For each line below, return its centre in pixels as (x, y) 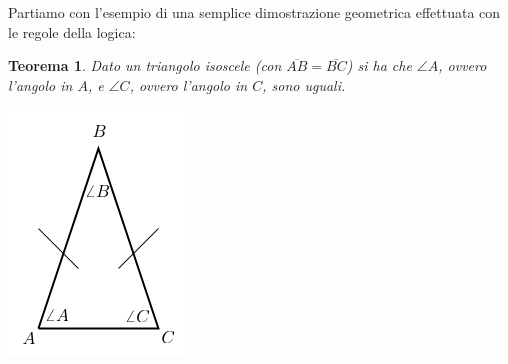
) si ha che (379, 65)
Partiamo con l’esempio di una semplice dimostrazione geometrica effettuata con (254, 12)
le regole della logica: (72, 31)
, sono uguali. (304, 84)
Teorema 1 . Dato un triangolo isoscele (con (145, 65)
